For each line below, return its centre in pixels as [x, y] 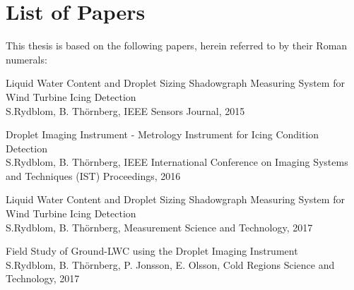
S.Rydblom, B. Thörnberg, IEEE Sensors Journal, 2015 [125, 110]
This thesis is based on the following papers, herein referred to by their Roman [177, 46]
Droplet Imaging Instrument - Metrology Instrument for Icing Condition [163, 134]
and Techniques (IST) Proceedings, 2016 [93, 175]
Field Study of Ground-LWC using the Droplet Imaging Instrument [152, 251]
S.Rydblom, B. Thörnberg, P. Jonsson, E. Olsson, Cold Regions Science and [170, 264]
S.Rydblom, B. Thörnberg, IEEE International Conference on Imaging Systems [177, 162]
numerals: [26, 59]
